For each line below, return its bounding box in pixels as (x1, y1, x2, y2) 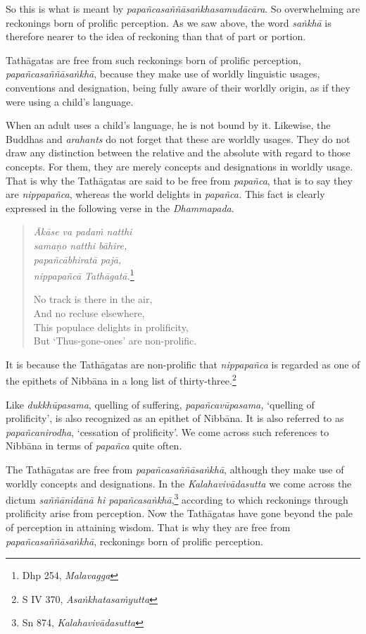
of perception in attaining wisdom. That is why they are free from (6, 519, 291, 534)
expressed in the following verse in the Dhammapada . (6, 200, 234, 215)
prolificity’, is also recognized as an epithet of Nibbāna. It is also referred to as (6, 411, 344, 425)
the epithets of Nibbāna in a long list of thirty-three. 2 (6, 371, 236, 387)
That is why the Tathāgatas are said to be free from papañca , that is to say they (6, 173, 353, 187)
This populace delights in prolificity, (33, 319, 189, 334)
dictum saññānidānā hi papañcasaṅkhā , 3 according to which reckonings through (6, 490, 348, 506)
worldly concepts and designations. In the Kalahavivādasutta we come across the (6, 475, 352, 490)
